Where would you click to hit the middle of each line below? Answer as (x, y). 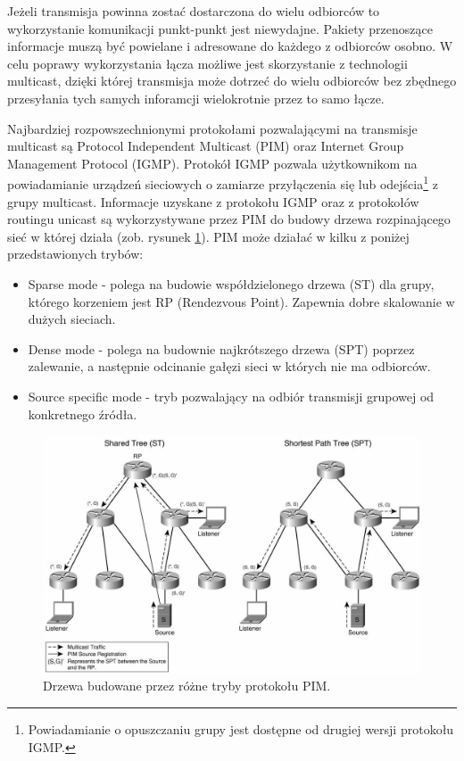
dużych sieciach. (72, 319)
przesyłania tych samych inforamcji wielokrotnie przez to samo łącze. (196, 98)
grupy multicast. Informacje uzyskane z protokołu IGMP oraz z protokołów (213, 201)
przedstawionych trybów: (75, 254)
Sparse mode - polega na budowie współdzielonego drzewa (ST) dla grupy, (231, 283)
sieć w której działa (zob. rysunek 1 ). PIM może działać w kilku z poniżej (208, 236)
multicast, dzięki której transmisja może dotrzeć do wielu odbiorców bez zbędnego (232, 81)
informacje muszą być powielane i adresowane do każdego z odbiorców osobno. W (230, 46)
